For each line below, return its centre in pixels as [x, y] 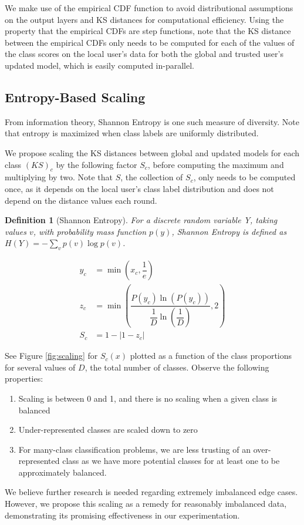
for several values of [40, 367]
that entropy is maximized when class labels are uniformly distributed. [132, 133]
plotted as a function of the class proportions [211, 356]
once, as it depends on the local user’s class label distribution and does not [139, 188]
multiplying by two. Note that [59, 177]
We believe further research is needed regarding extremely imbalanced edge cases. [151, 492]
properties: [24, 378]
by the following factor [97, 164]
